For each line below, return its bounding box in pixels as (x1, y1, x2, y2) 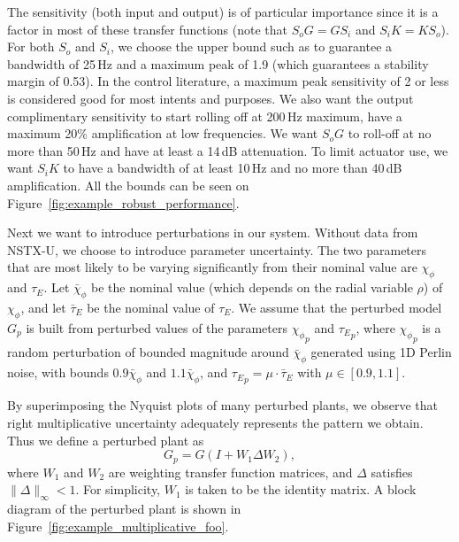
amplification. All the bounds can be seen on (7, 175, 249, 194)
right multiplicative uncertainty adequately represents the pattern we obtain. (7, 413, 424, 431)
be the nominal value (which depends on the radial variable (91, 278, 413, 297)
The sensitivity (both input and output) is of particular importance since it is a (7, 3, 439, 20)
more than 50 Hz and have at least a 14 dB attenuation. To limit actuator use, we (7, 141, 448, 159)
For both (7, 37, 55, 56)
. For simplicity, (75, 480, 161, 499)
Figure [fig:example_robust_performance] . (7, 193, 240, 212)
